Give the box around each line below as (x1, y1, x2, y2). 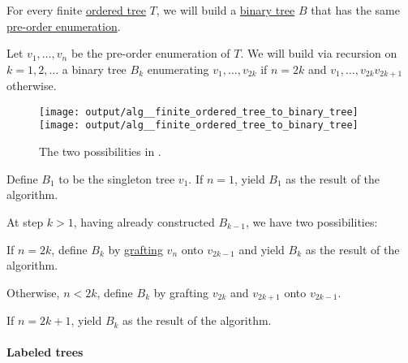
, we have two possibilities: (245, 213, 378, 230)
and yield (238, 240, 285, 257)
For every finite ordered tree (6, 2, 146, 18)
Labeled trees (6, 344, 84, 361)
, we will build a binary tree (156, 2, 295, 18)
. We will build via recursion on (240, 45, 397, 62)
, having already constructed (73, 213, 215, 230)
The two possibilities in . (39, 143, 161, 160)
